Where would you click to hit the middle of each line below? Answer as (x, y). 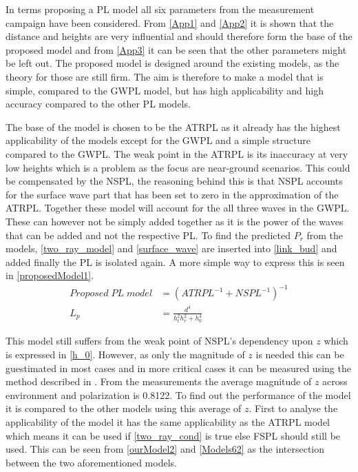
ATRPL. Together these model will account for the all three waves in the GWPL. (178, 208)
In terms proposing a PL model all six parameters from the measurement (160, 9)
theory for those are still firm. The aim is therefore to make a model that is (165, 76)
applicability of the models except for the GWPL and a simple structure (158, 140)
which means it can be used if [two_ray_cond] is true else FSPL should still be (173, 435)
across (335, 381)
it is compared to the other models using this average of (124, 408)
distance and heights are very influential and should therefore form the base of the (179, 36)
